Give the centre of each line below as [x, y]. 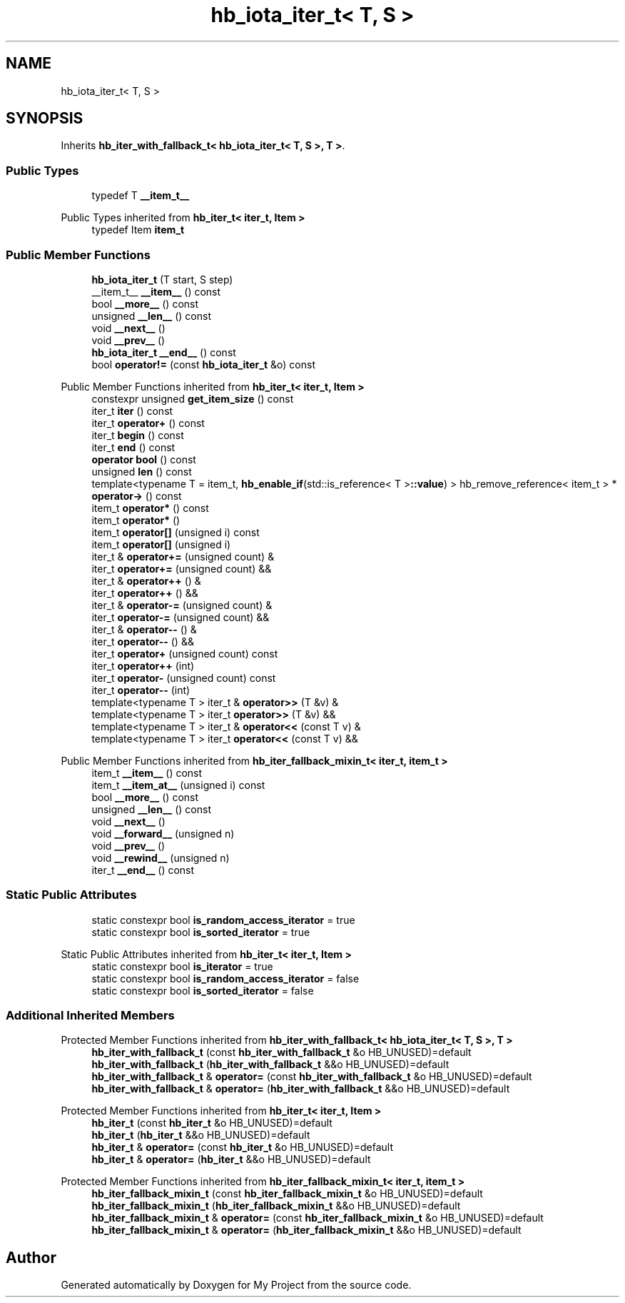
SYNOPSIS [45, 119]
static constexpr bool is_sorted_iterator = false [203, 990]
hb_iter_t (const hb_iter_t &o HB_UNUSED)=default [212, 1123]
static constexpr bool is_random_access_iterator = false [225, 978]
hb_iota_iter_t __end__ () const [164, 352]
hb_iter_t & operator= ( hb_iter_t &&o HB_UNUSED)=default [231, 1159]
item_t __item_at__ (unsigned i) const [178, 785]
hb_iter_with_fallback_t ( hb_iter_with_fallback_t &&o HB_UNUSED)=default [270, 1065]
